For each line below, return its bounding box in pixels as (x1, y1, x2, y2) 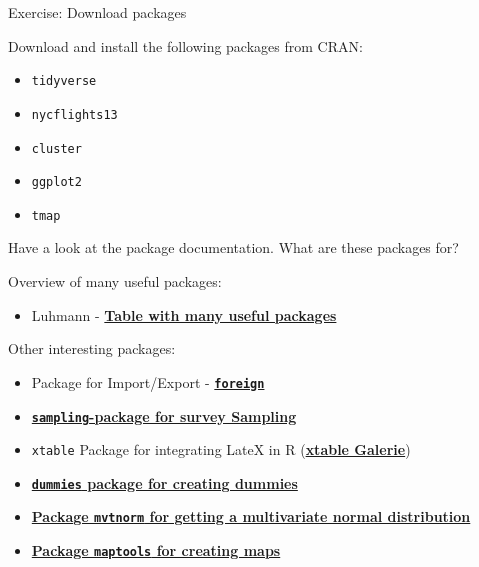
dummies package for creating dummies (31, 472, 298, 493)
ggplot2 (31, 175, 82, 190)
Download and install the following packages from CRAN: (8, 35, 363, 56)
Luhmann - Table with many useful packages (31, 304, 337, 325)
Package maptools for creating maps (31, 540, 281, 561)
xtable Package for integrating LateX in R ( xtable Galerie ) (31, 439, 411, 460)
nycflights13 (31, 107, 118, 122)
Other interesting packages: (8, 338, 176, 359)
